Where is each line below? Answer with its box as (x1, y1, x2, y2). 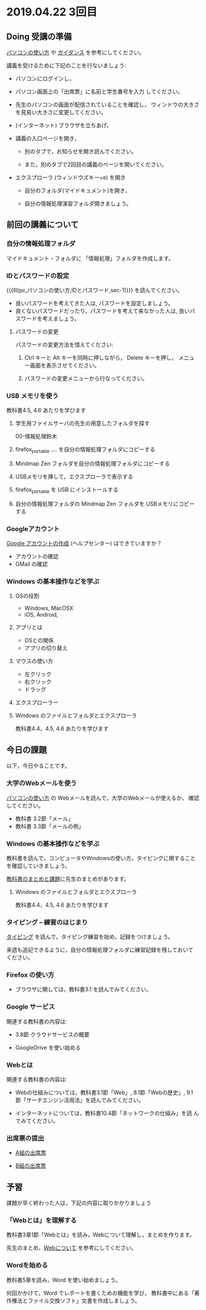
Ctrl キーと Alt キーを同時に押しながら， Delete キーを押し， (24, 353, 177, 361)
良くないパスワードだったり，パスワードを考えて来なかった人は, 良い (15, 307, 190, 314)
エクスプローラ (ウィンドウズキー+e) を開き (15, 174, 126, 181)
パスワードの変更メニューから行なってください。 (24, 374, 148, 382)
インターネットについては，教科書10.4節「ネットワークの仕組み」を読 (15, 1109, 193, 1117)
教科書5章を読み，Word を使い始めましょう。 (6, 1276, 121, 1284)
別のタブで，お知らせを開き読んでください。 (24, 148, 137, 155)
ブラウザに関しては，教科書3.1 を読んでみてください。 (15, 985, 152, 993)
